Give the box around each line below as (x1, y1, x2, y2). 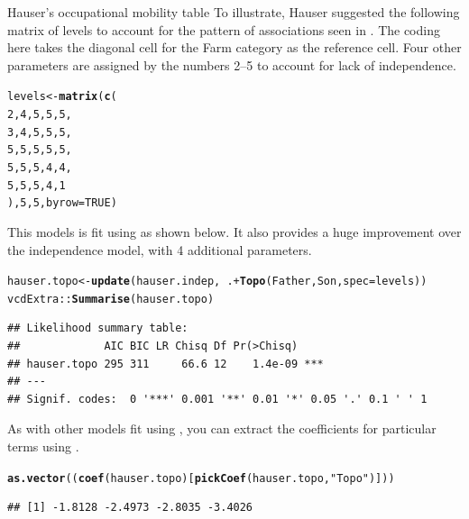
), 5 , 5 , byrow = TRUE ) (7, 196, 117, 210)
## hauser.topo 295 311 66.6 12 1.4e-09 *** (7, 357, 324, 370)
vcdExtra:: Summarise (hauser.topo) (7, 292, 215, 305)
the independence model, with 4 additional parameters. (7, 240, 312, 259)
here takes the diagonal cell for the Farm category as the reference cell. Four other (7, 38, 462, 57)
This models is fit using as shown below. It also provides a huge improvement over (7, 222, 462, 241)
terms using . (7, 437, 79, 456)
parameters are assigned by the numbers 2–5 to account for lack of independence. (7, 55, 456, 74)
